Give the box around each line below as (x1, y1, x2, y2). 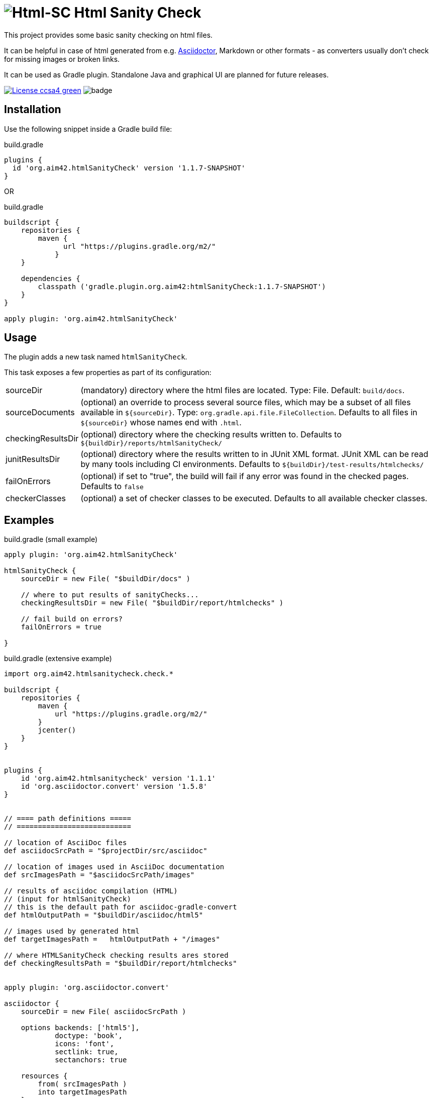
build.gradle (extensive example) (4, 654, 112, 663)
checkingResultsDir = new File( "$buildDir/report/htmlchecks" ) (21, 599, 284, 607)
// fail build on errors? (21, 615, 123, 623)
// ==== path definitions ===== (4, 814, 131, 823)
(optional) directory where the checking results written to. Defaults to (80, 429, 342, 440)
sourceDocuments (6, 407, 75, 418)
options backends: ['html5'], (21, 1024, 140, 1032)
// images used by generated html (4, 927, 140, 936)
